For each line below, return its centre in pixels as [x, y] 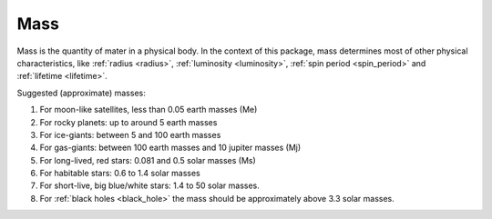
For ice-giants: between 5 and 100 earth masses [130, 134]
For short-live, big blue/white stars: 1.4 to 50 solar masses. [149, 185]
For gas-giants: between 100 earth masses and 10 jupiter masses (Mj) [170, 148]
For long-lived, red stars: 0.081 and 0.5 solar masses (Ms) [148, 160]
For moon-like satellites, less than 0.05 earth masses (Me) [149, 110]
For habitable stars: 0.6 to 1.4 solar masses [120, 174]
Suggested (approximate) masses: [81, 93]
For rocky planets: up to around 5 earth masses [128, 122]
